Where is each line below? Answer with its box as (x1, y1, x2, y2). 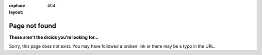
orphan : (9, 3, 26, 8)
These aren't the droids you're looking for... (9, 34, 99, 40)
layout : (9, 10, 24, 15)
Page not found (9, 22, 57, 30)
